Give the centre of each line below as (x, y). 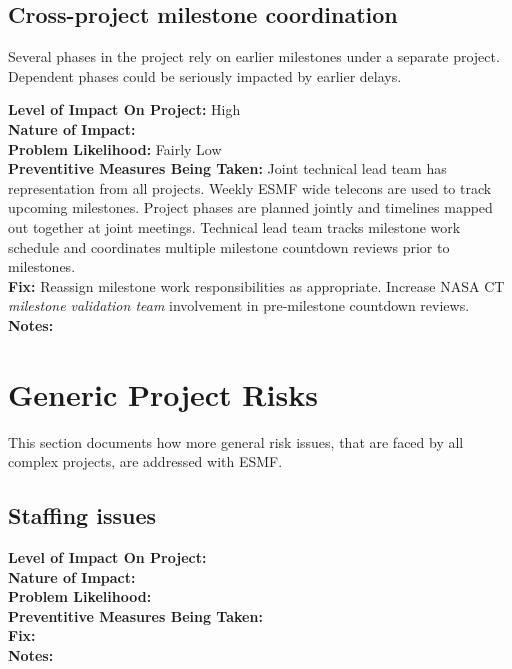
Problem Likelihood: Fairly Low (115, 148)
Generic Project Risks (163, 393)
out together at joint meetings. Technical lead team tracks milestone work (234, 226)
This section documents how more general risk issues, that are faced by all (236, 441)
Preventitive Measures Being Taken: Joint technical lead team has (227, 168)
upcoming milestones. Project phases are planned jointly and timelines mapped (250, 207)
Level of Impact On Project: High (124, 109)
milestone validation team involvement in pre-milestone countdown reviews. (239, 305)
